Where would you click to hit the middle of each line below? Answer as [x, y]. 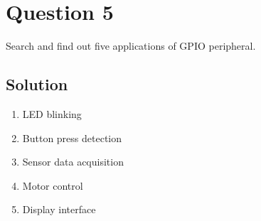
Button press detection [72, 138]
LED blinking [52, 113]
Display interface [59, 209]
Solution [37, 84]
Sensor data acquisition [73, 162]
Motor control [53, 185]
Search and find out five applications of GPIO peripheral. [131, 46]
